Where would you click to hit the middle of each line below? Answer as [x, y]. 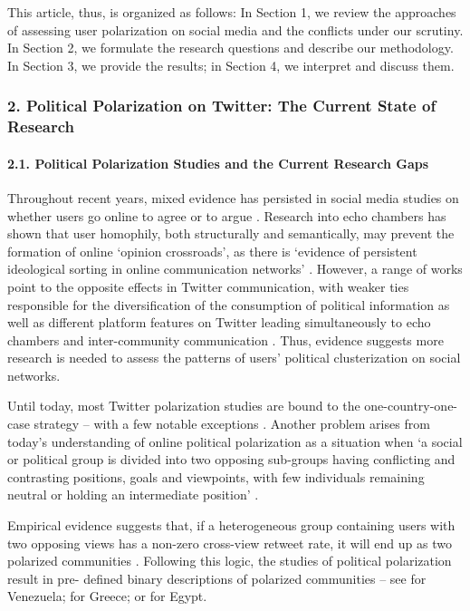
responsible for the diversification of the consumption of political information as [229, 304]
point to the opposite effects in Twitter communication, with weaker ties [208, 286]
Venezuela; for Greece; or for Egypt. [107, 596]
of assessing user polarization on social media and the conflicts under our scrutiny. [235, 29]
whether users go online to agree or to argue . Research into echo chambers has [227, 215]
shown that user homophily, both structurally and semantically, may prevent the [231, 233]
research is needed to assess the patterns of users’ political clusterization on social [234, 358]
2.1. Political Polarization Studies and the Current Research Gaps [218, 163]
